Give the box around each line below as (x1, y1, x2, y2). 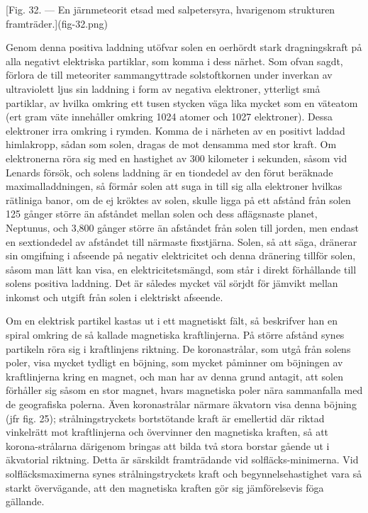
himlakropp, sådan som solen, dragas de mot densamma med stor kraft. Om (6, 137, 337, 152)
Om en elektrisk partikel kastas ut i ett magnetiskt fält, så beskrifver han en (6, 313, 338, 328)
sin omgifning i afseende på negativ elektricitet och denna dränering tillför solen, (6, 248, 356, 263)
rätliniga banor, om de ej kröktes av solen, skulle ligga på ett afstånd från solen (6, 192, 351, 207)
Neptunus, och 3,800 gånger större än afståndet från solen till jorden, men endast (6, 220, 359, 235)
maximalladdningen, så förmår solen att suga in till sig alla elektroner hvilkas (6, 179, 342, 193)
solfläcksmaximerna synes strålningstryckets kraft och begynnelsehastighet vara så (6, 466, 362, 480)
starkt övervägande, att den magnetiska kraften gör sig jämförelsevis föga (6, 480, 324, 495)
